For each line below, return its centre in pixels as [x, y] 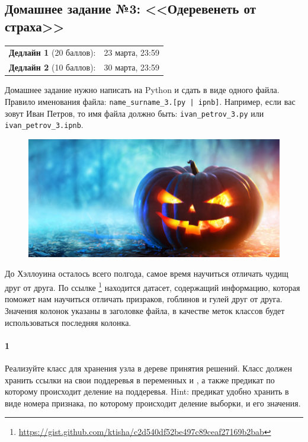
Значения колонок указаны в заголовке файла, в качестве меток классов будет [145, 310]
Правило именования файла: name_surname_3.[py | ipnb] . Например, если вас [150, 101]
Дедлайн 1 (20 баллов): [52, 52]
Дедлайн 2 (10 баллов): [52, 67]
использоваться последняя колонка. [68, 322]
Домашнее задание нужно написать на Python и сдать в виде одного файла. [142, 90]
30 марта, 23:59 [131, 67]
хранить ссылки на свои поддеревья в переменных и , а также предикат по [140, 379]
